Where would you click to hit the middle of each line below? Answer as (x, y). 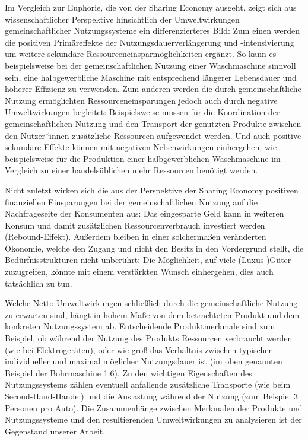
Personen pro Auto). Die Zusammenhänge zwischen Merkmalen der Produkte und (154, 407)
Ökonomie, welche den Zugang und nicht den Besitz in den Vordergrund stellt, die (154, 248)
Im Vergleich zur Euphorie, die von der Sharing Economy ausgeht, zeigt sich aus (151, 7)
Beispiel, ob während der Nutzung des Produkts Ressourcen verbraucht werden (149, 338)
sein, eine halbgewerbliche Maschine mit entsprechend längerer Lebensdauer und (151, 77)
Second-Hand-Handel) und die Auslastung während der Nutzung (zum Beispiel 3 (152, 396)
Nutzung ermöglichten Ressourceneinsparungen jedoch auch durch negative (141, 100)
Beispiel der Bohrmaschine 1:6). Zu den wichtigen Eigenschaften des (128, 372)
